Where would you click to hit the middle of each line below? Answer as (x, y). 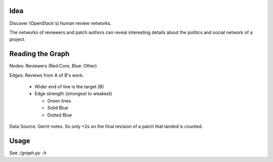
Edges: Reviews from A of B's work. (47, 75)
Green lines (59, 100)
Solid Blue (58, 108)
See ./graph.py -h (28, 153)
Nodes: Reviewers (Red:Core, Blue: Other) (53, 66)
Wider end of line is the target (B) (69, 86)
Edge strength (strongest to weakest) (73, 94)
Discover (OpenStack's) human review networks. (60, 23)
